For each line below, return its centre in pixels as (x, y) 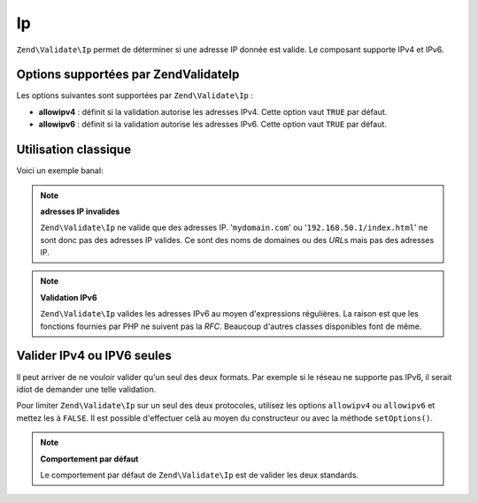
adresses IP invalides (80, 211)
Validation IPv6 (69, 297)
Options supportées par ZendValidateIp (128, 75)
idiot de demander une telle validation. (86, 389)
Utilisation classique (74, 150)
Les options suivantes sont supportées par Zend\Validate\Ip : (135, 95)
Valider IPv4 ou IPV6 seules (94, 356)
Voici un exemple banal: (60, 171)
